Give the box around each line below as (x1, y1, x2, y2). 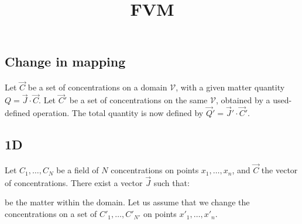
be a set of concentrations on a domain (28, 81, 167, 93)
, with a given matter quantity (176, 81, 285, 93)
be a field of (56, 164, 99, 176)
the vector (261, 164, 298, 176)
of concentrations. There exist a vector (5, 176, 143, 188)
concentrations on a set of (5, 208, 97, 220)
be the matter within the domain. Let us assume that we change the (5, 196, 250, 208)
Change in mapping (5, 52, 126, 71)
